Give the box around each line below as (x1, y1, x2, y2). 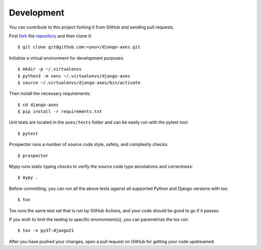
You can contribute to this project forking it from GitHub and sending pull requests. (9, 24, 175, 30)
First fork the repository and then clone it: (9, 33, 92, 39)
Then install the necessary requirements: (9, 91, 91, 96)
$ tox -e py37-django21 (17, 228, 74, 234)
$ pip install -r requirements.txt (17, 109, 102, 114)
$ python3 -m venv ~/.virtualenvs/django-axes (17, 73, 131, 78)
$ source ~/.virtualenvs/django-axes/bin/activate (17, 80, 141, 85)
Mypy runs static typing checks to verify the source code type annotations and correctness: (9, 164, 194, 170)
